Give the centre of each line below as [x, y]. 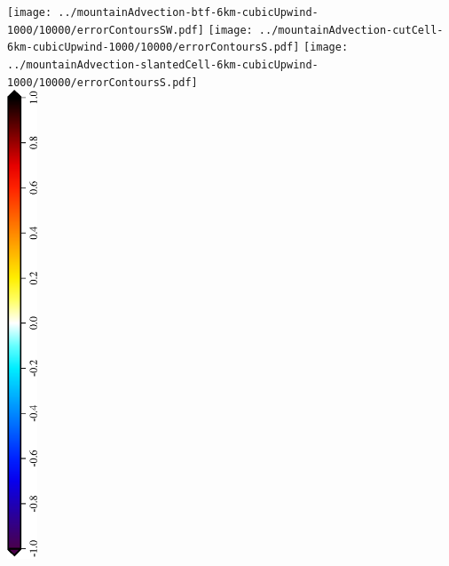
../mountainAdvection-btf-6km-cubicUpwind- [188, 12]
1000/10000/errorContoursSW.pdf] [106, 30]
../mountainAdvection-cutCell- [351, 30]
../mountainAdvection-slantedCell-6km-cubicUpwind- [163, 64]
